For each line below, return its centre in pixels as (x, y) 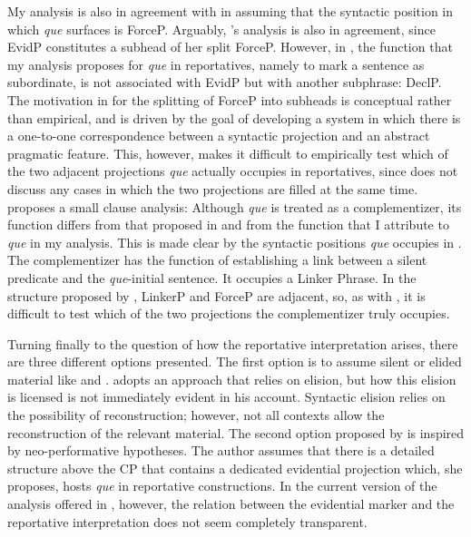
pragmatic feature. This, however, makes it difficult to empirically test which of (228, 153)
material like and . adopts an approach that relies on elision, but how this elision (232, 379)
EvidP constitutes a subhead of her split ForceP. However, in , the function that (230, 47)
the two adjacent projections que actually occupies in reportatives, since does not (233, 171)
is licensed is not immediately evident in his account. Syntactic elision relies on (226, 397)
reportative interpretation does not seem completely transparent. (187, 521)
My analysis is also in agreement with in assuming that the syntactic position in (231, 11)
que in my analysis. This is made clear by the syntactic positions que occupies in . (235, 242)
